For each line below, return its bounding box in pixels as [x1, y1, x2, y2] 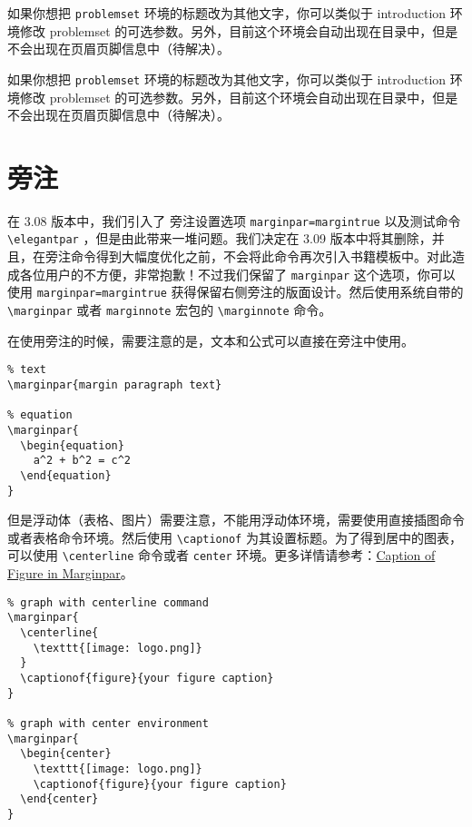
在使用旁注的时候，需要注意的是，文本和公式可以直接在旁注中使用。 [7, 330, 414, 350]
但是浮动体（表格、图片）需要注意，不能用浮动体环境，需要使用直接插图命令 [7, 510, 465, 529]
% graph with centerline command [7, 596, 209, 609]
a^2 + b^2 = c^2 [33, 454, 132, 468]
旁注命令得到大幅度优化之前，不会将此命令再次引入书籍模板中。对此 [44, 247, 452, 266]
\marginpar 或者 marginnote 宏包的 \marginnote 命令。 [7, 300, 332, 320]
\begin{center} [20, 747, 112, 761]
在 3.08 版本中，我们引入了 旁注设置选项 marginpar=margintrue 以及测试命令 [7, 211, 461, 230]
